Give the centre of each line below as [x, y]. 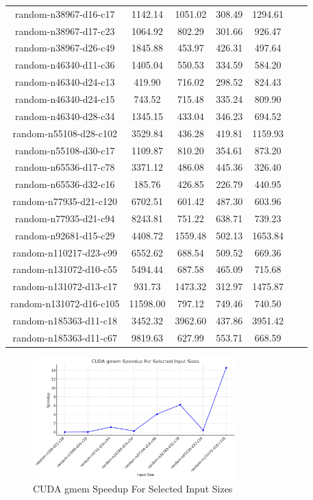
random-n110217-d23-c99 [65, 252]
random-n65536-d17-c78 [65, 167]
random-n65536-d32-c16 [65, 184]
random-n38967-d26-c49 [65, 48]
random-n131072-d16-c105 [65, 303]
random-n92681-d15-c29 [65, 235]
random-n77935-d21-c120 [65, 201]
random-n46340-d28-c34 [65, 116]
